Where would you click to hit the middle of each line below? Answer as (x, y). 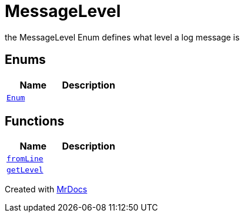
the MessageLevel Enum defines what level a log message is (122, 37)
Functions (35, 121)
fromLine (25, 159)
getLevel (25, 170)
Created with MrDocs (46, 189)
